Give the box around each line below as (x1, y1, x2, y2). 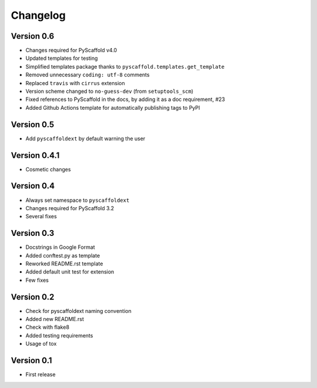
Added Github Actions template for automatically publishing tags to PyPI (25, 104, 200, 111)
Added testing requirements (25, 332, 93, 339)
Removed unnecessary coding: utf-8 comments (25, 71, 150, 79)
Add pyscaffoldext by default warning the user (25, 135, 146, 142)
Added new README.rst (25, 316, 85, 323)
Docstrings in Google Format (25, 244, 95, 251)
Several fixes (25, 213, 57, 220)
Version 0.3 (11, 228, 55, 238)
